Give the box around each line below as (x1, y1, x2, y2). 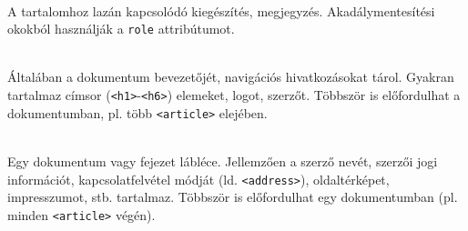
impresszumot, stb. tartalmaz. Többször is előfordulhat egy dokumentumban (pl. (7, 187, 458, 206)
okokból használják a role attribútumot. (7, 19, 235, 38)
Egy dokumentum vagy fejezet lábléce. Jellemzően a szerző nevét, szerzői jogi (7, 151, 438, 170)
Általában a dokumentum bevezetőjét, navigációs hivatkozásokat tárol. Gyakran (7, 67, 454, 86)
